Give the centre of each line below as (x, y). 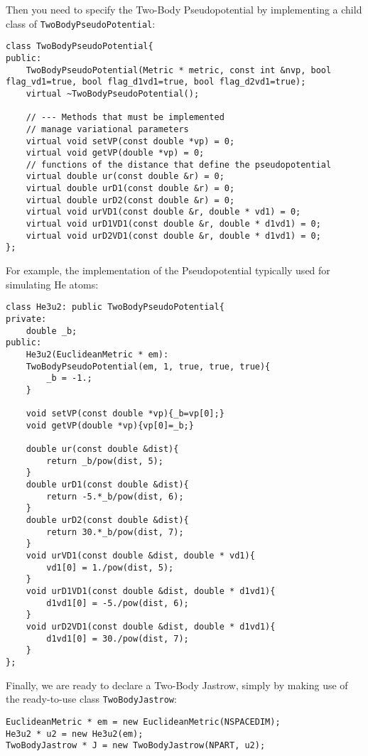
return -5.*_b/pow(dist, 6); (115, 496)
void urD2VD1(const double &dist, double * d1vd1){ (151, 626)
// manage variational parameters (107, 129)
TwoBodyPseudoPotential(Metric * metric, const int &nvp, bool (179, 70)
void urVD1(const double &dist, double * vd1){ (140, 556)
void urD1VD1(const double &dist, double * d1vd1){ (151, 591)
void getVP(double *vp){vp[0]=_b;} (110, 425)
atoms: (84, 284)
